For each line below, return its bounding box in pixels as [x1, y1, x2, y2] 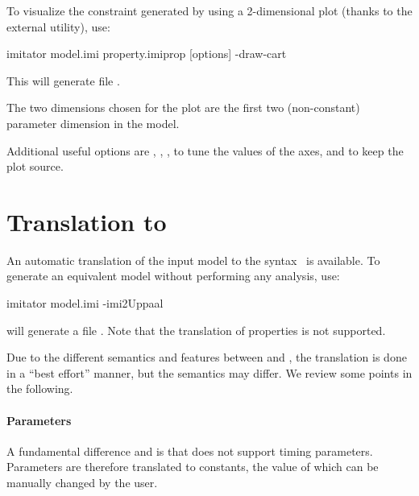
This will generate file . [6, 72, 120, 89]
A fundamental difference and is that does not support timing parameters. [6, 442, 373, 459]
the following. [6, 380, 73, 397]
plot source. [6, 158, 64, 175]
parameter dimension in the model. [6, 114, 180, 131]
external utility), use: [6, 18, 110, 35]
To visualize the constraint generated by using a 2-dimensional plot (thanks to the [6, 2, 413, 19]
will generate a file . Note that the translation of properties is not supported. [6, 321, 386, 338]
